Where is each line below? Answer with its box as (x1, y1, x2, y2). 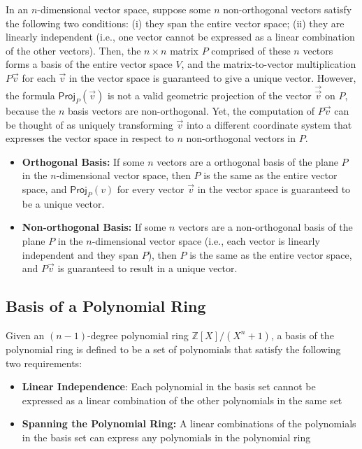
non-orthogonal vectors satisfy (223, 2, 352, 16)
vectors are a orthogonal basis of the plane (157, 154, 338, 169)
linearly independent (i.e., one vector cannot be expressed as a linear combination (6, 29, 355, 44)
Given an (6, 327, 45, 342)
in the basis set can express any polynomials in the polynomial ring (22, 429, 311, 444)
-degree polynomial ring (87, 327, 189, 342)
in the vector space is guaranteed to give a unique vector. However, (68, 70, 356, 85)
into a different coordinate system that (186, 117, 352, 131)
